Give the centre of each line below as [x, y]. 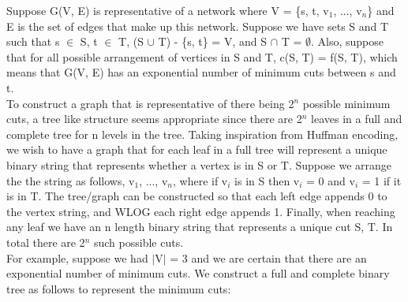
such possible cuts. [138, 242]
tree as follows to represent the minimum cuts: [119, 288]
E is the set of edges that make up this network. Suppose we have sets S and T [198, 26]
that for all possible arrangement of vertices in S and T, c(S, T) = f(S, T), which [202, 56]
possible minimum [346, 103]
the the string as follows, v [71, 180]
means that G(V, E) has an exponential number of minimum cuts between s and [201, 72]
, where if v [200, 180]
